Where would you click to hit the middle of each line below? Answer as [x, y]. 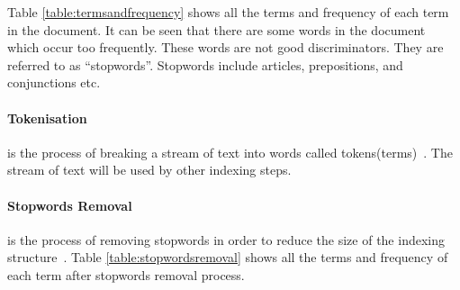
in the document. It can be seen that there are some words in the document [216, 29]
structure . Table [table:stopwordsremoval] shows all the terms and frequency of [228, 257]
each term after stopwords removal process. [126, 274]
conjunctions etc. [54, 82]
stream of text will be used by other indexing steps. [149, 170]
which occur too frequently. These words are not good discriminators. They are [225, 47]
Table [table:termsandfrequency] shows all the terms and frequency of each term [228, 12]
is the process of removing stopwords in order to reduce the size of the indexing [226, 239]
